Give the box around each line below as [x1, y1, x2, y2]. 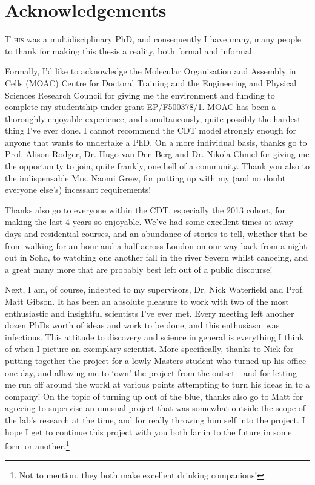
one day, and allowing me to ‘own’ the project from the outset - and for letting [5, 366, 297, 379]
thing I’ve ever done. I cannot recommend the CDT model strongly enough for [5, 124, 297, 137]
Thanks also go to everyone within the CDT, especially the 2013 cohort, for [5, 203, 285, 216]
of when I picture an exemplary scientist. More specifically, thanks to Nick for [5, 342, 294, 355]
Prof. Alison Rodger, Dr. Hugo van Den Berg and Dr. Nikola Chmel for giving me [5, 148, 310, 160]
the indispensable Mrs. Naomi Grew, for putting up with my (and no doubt [5, 171, 286, 184]
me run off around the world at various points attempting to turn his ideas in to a [5, 378, 310, 391]
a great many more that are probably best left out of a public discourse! [5, 262, 273, 275]
